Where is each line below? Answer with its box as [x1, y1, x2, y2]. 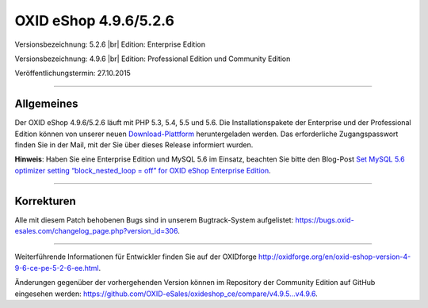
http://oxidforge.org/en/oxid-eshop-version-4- [258, 252, 411, 261]
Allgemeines [14, 97, 78, 111]
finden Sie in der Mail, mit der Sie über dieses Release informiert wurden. [14, 140, 254, 150]
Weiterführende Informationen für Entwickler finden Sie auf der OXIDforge [14, 252, 257, 261]
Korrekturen [14, 194, 76, 207]
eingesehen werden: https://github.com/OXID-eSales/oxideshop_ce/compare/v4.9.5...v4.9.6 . [14, 289, 318, 298]
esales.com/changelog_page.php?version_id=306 [14, 226, 178, 236]
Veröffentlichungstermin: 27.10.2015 [14, 68, 131, 78]
